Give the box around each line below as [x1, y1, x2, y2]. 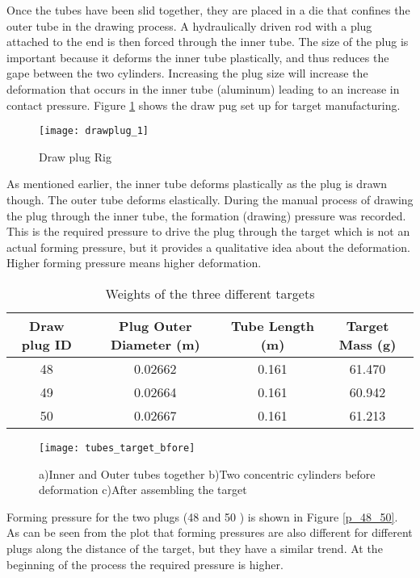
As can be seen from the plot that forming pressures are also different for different [6, 524, 413, 541]
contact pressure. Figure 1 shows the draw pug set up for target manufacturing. [6, 96, 401, 113]
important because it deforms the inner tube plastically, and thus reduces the [6, 48, 389, 65]
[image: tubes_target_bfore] [39, 442, 195, 454]
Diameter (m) [110, 334, 200, 354]
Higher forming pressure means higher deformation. [6, 254, 262, 271]
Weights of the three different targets [105, 283, 315, 303]
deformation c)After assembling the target [39, 481, 247, 498]
